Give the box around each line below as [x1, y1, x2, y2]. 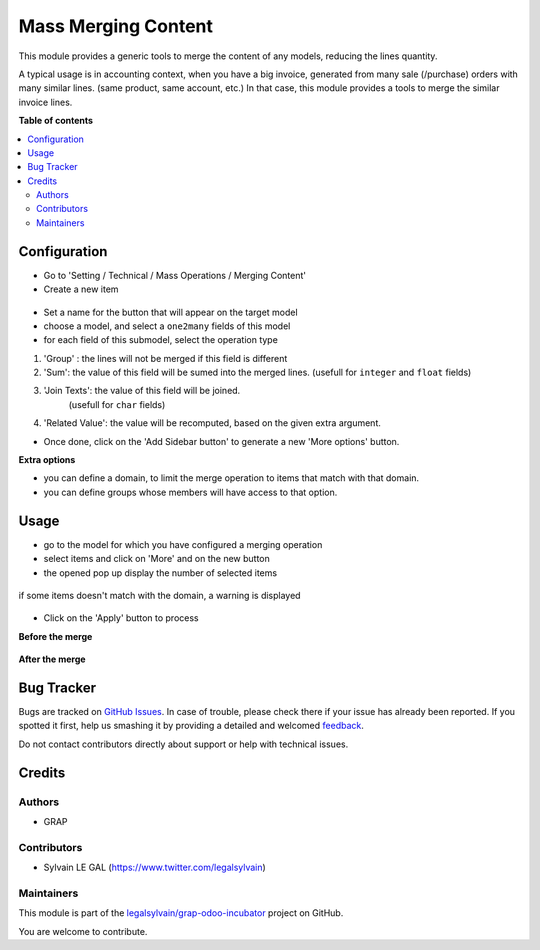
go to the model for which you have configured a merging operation [43, 538, 323, 550]
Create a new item [43, 283, 119, 295]
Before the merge [18, 630, 93, 642]
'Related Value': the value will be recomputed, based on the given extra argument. [43, 417, 382, 429]
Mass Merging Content [18, 15, 214, 37]
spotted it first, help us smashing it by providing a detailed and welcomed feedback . [18, 720, 365, 732]
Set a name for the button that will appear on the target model [43, 306, 299, 318]
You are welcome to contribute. [18, 925, 148, 937]
